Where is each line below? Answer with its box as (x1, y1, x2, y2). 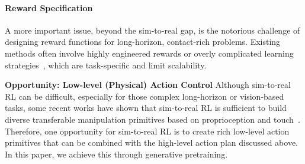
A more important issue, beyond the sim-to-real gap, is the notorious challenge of (5, 24, 300, 36)
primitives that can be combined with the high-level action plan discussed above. (5, 136, 298, 149)
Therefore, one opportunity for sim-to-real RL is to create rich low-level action (5, 124, 290, 137)
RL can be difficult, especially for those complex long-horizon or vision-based (5, 90, 284, 102)
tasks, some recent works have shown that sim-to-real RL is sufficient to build (5, 101, 287, 114)
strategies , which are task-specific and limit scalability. (5, 58, 207, 71)
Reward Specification (5, 1, 93, 14)
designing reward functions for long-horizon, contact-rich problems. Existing (5, 35, 281, 48)
